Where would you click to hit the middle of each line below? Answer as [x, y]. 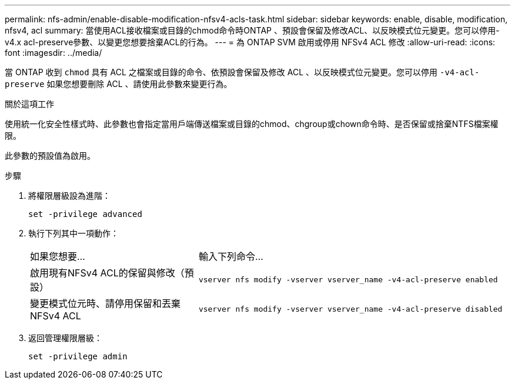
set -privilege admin [78, 356]
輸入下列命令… [231, 256]
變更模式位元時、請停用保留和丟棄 [106, 303]
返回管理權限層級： [65, 338]
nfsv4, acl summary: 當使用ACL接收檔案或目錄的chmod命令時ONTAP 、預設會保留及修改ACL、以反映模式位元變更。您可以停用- [252, 30]
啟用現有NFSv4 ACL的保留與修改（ [107, 273]
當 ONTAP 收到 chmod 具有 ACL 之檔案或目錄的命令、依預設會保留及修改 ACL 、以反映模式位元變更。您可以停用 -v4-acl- [242, 72]
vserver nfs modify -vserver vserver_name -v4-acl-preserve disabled [350, 309]
